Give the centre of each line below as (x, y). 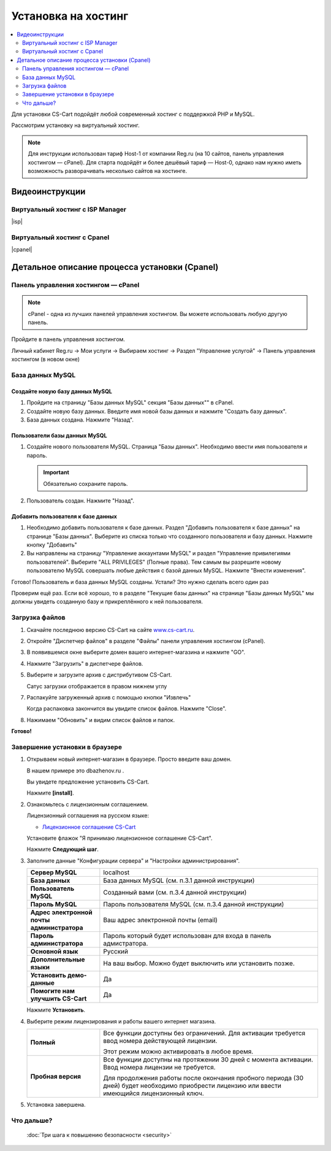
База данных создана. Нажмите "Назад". (80, 420)
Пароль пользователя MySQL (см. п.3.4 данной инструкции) (194, 904)
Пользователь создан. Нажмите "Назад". (81, 501)
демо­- (77, 976)
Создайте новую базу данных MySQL (62, 391)
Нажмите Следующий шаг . (63, 849)
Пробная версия (56, 1076)
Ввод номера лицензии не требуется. (159, 1067)
